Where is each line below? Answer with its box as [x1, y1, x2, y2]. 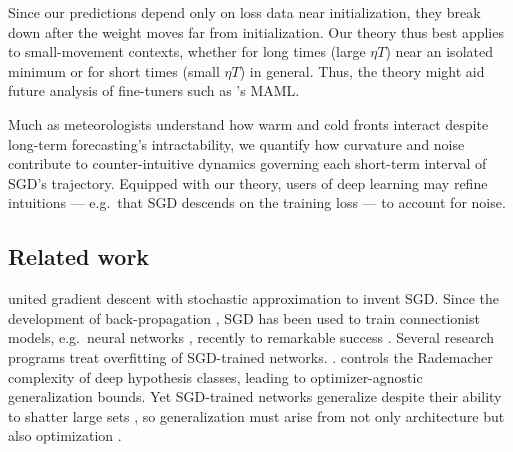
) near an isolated [385, 41, 493, 62]
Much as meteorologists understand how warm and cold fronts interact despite [8, 113, 489, 134]
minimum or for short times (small [8, 60, 220, 81]
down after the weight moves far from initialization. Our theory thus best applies [8, 21, 504, 42]
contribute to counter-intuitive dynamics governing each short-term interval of [8, 153, 487, 174]
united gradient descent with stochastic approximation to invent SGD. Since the [8, 288, 500, 309]
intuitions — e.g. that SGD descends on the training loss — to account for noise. [8, 192, 506, 213]
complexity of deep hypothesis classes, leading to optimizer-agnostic [8, 366, 423, 387]
